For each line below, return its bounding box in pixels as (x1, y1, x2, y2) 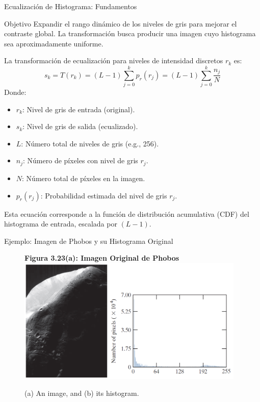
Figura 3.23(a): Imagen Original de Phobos (24, 253, 179, 263)
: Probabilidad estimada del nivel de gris (40, 190, 167, 200)
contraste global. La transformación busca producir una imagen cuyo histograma (4, 28, 256, 39)
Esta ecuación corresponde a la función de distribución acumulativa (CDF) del (4, 208, 249, 219)
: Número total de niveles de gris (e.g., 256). (21, 138, 159, 148)
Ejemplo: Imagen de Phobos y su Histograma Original (4, 235, 173, 246)
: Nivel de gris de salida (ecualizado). (22, 121, 138, 132)
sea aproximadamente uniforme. (4, 38, 103, 48)
